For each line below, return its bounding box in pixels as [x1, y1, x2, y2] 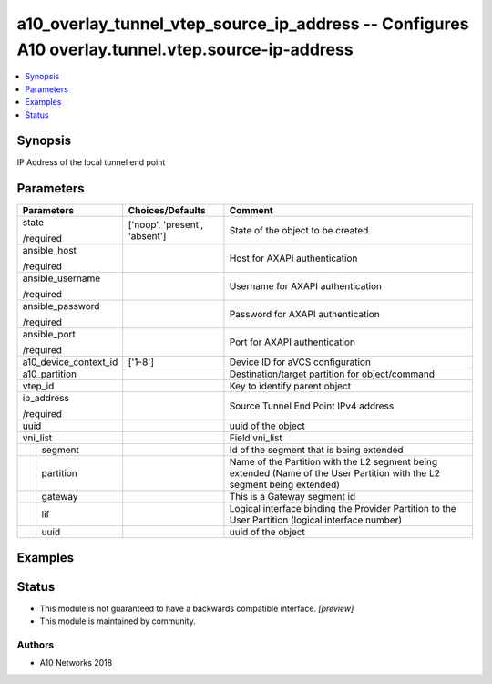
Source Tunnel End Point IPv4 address [229, 399, 395, 412]
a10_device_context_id [22, 356, 118, 368]
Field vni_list [229, 431, 282, 444]
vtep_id [22, 379, 55, 392]
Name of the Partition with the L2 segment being [229, 456, 438, 469]
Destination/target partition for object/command [229, 368, 435, 380]
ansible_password [22, 300, 100, 313]
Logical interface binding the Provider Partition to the [229, 503, 456, 515]
